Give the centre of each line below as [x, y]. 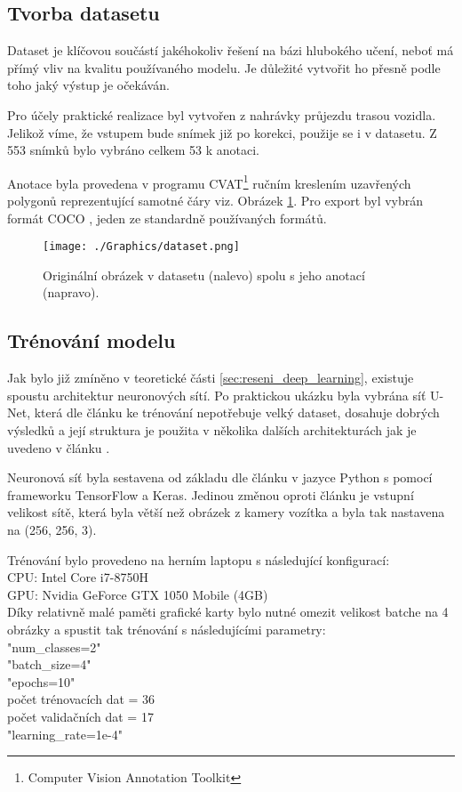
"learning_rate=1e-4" [65, 734]
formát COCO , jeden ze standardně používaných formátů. [167, 218]
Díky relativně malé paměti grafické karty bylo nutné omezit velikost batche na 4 [228, 612]
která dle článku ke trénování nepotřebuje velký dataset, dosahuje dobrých [237, 412]
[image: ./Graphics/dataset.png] [141, 247]
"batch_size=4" [49, 664]
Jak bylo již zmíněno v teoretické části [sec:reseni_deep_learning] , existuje [211, 378]
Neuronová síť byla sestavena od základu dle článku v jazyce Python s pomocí [220, 477]
